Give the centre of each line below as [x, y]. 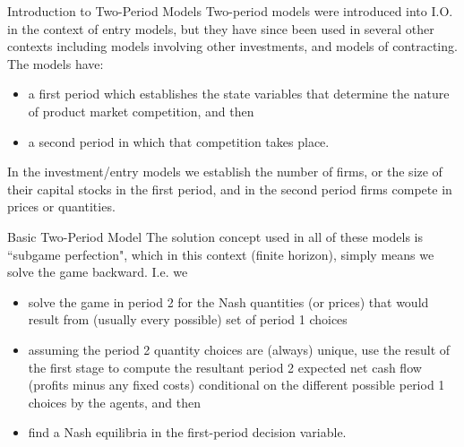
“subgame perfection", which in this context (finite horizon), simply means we [221, 254]
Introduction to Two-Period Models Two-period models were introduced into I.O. [230, 11]
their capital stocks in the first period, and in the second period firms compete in [230, 189]
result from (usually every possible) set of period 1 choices [188, 319]
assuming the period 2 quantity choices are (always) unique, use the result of [239, 349]
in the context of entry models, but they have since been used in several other [221, 28]
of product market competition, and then [141, 111]
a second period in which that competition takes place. [179, 141]
